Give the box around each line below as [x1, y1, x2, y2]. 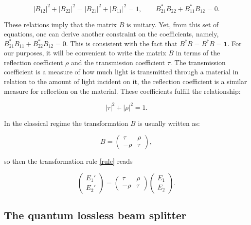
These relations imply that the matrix [4, 19, 117, 29]
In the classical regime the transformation [4, 118, 128, 128]
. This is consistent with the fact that [66, 38, 178, 48]
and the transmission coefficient [71, 57, 165, 67]
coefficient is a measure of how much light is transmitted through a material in [4, 67, 239, 77]
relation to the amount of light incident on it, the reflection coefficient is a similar [4, 76, 247, 87]
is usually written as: [138, 118, 200, 128]
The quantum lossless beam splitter [4, 208, 186, 223]
